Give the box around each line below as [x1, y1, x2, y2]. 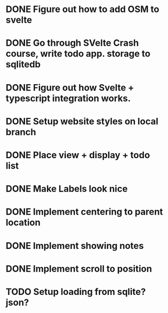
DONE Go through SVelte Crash [6, 37, 139, 49]
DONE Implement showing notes [6, 240, 144, 252]
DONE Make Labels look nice [6, 183, 128, 195]
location [6, 217, 41, 228]
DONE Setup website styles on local [6, 115, 158, 127]
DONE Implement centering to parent [6, 206, 163, 218]
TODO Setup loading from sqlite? [6, 286, 146, 297]
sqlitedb [6, 59, 41, 70]
